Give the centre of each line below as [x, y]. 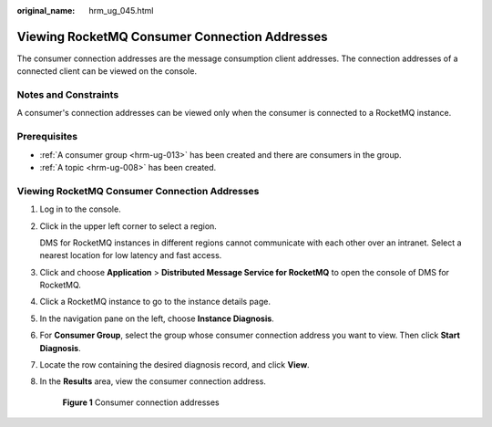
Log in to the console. [81, 209]
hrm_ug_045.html [121, 10]
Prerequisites [47, 137]
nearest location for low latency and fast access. [131, 255]
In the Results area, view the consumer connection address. [153, 381]
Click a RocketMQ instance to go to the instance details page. [155, 302]
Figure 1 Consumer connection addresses [141, 402]
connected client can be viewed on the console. [107, 71]
